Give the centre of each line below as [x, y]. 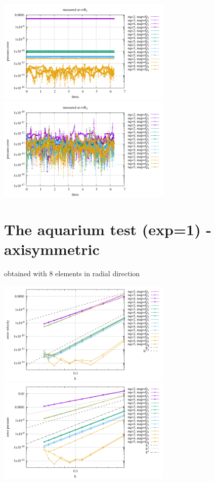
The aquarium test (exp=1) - [108, 229]
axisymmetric [52, 249]
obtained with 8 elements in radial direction [72, 273]
